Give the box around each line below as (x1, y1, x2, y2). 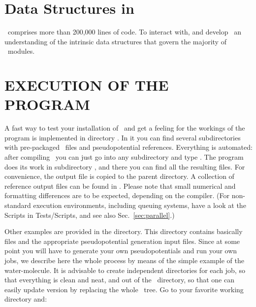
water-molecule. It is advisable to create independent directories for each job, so (4, 265, 245, 275)
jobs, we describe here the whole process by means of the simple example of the (4, 255, 245, 265)
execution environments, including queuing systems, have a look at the (33, 200, 246, 210)
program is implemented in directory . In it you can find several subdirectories (4, 132, 241, 142)
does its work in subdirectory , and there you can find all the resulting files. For (4, 161, 245, 171)
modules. (7, 46, 35, 56)
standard (4, 200, 31, 210)
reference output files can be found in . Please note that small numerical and (4, 180, 236, 191)
